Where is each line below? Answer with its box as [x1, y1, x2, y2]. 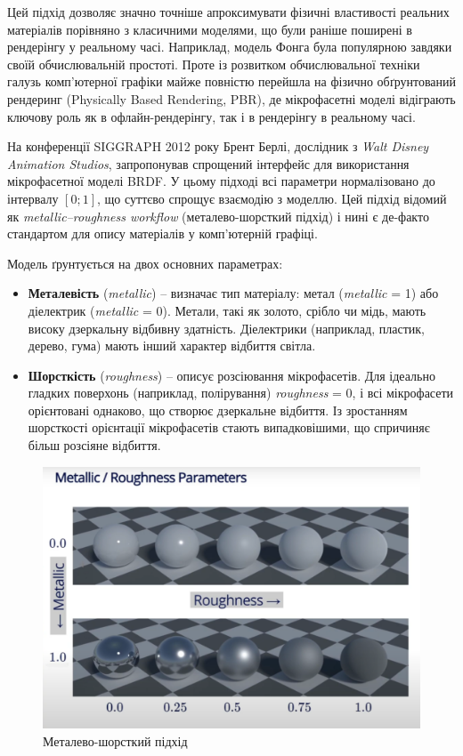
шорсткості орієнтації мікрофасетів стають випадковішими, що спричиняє [28, 418, 430, 437]
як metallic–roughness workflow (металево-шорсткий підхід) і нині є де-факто [7, 206, 429, 225]
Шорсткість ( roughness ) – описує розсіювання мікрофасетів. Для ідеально [28, 366, 435, 384]
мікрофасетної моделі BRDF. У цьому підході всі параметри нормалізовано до [7, 172, 435, 190]
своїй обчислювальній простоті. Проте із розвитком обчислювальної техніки [7, 54, 420, 73]
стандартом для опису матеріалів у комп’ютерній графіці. [7, 224, 318, 243]
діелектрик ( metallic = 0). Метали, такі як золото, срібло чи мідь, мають [28, 301, 426, 319]
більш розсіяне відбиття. [28, 436, 161, 454]
